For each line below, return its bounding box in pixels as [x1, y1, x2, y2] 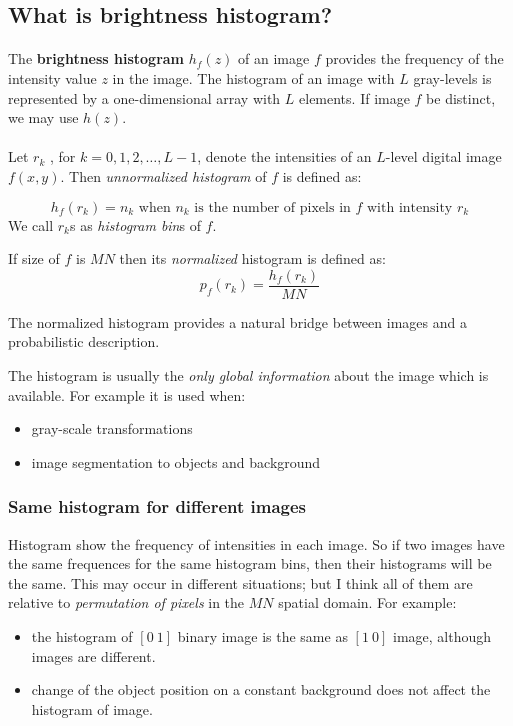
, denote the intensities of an [197, 146, 372, 167]
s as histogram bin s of [70, 214, 201, 235]
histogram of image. [31, 698, 153, 719]
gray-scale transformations [31, 418, 193, 439]
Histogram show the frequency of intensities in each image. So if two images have [8, 533, 505, 554]
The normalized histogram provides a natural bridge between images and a [8, 311, 467, 332]
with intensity [367, 200, 453, 215]
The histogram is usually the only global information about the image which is [8, 364, 489, 385]
